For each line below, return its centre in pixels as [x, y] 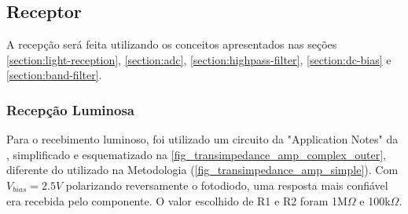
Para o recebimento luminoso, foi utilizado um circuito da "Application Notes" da [202, 139]
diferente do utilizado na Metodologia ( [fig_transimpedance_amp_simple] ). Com [202, 170]
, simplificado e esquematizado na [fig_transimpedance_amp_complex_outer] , [196, 154]
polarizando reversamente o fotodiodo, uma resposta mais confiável [227, 185]
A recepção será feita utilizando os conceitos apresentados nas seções [172, 44]
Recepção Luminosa [70, 109]
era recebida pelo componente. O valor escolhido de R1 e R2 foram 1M [177, 200]
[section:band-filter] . [54, 75]
